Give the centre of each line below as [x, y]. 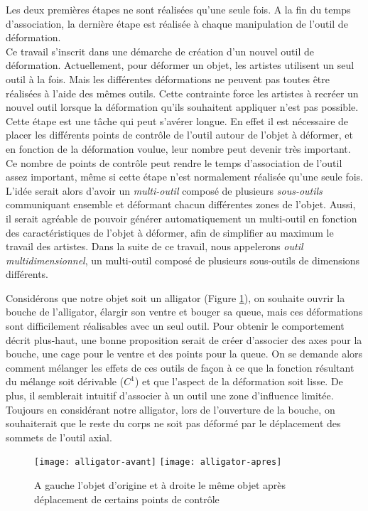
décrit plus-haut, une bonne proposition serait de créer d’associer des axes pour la [184, 339]
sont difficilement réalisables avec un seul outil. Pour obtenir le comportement [175, 326]
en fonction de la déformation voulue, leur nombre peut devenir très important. [178, 148]
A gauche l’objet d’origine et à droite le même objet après [160, 485]
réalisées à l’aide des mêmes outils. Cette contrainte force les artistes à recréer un [182, 93]
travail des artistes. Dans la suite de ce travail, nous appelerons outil [155, 246]
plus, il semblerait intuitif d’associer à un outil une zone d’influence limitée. [170, 396]
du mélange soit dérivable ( [65, 381]
